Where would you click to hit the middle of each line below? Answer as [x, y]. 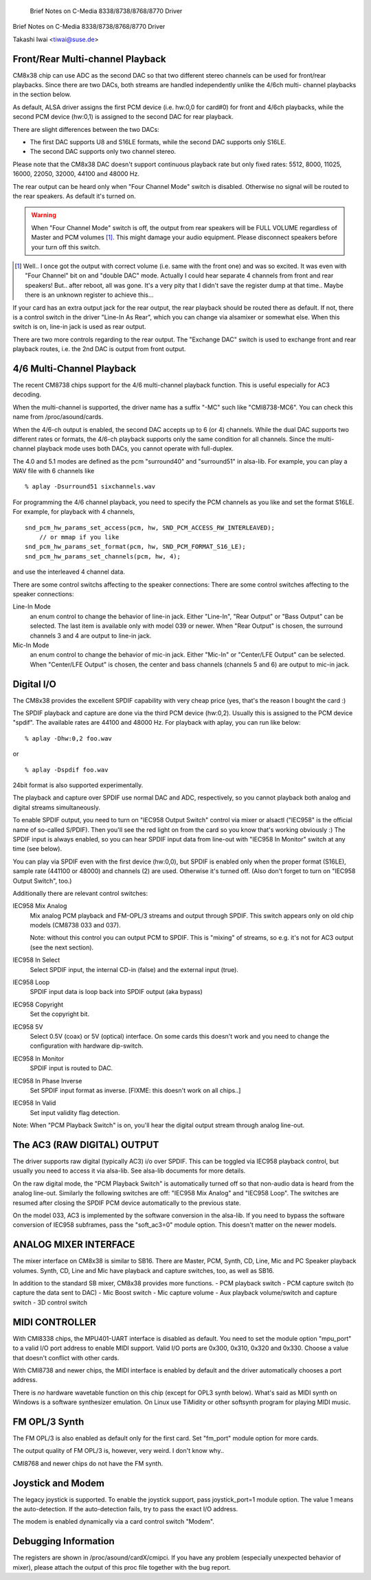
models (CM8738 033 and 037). [75, 925]
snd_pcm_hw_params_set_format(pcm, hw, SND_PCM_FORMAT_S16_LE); [136, 547]
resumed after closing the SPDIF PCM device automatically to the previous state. [127, 1203]
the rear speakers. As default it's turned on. [75, 196]
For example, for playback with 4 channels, [74, 512]
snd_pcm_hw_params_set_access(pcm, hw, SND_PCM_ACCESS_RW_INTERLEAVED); [150, 528]
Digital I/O [34, 684]
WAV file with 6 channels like [54, 471]
